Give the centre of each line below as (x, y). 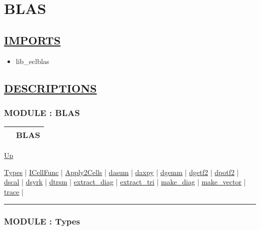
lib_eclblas (32, 61)
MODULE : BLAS (42, 112)
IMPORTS (32, 40)
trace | (14, 191)
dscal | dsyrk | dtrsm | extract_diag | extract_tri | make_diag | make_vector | (125, 182)
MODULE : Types (42, 221)
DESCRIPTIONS (50, 88)
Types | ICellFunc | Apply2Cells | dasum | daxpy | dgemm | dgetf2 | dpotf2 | (121, 172)
